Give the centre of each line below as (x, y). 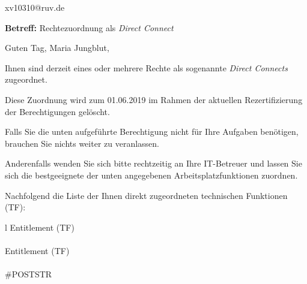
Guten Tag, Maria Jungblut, (57, 48)
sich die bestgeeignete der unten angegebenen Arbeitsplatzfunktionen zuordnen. (151, 175)
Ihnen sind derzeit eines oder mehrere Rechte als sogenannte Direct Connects (146, 67)
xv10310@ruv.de (35, 7)
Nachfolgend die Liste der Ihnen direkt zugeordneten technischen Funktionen (146, 195)
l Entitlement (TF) (40, 227)
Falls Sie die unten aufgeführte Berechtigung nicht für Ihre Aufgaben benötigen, (152, 132)
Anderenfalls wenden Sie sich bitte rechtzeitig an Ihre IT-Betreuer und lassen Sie (153, 163)
